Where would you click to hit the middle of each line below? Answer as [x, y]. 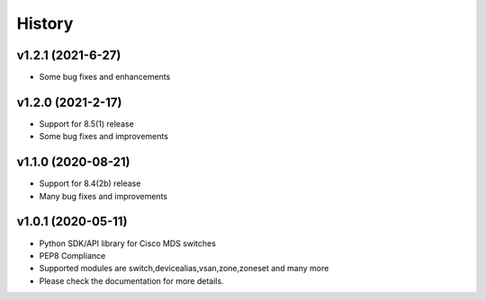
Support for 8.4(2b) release [90, 183]
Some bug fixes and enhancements [105, 77]
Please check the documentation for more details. [131, 281]
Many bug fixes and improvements [103, 196]
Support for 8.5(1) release [86, 124]
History [45, 23]
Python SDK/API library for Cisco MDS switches [127, 243]
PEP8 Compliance [72, 255]
